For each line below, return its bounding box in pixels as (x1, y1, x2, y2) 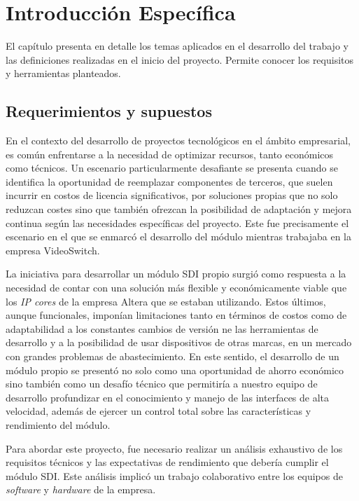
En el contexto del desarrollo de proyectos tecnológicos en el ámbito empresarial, (6, 133, 351, 148)
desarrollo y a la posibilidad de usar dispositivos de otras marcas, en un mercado (6, 335, 352, 350)
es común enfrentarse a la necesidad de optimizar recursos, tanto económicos (6, 146, 334, 161)
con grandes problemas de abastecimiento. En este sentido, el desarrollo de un (6, 349, 339, 364)
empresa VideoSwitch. (6, 242, 100, 257)
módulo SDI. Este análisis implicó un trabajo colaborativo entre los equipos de (6, 468, 343, 483)
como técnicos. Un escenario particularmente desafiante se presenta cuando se (6, 160, 338, 175)
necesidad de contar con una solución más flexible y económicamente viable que (6, 280, 347, 295)
